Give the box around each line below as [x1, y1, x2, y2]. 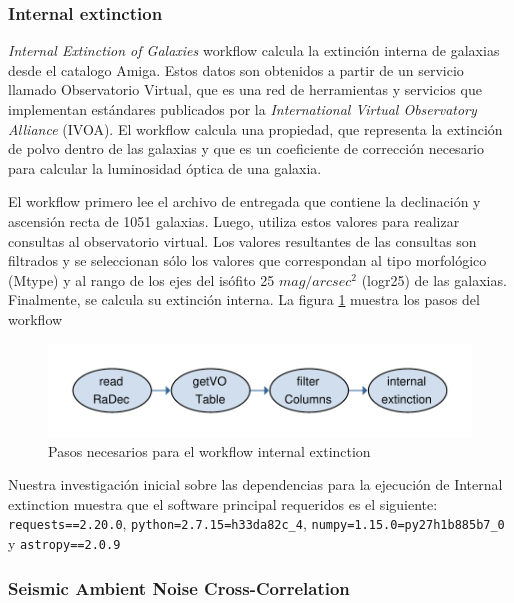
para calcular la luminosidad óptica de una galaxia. [8, 157, 322, 178]
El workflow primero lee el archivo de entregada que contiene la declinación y [8, 191, 481, 212]
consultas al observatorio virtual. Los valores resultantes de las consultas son [8, 230, 477, 251]
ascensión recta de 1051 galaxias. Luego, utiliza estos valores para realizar [8, 210, 460, 231]
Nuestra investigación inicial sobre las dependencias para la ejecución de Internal [8, 474, 503, 495]
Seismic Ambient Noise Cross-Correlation [8, 575, 350, 600]
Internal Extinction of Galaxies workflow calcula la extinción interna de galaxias [8, 40, 500, 61]
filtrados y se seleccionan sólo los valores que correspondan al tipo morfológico [8, 250, 487, 271]
